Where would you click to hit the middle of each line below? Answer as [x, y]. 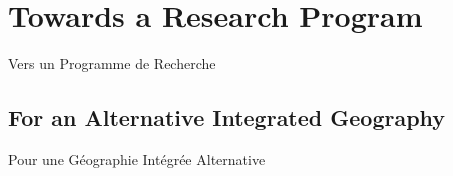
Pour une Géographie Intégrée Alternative [137, 158]
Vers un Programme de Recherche [112, 63]
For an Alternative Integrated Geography [227, 117]
